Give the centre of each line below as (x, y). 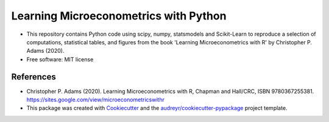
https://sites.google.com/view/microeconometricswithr (95, 100)
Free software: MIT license (60, 59)
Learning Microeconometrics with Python (119, 16)
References (34, 77)
